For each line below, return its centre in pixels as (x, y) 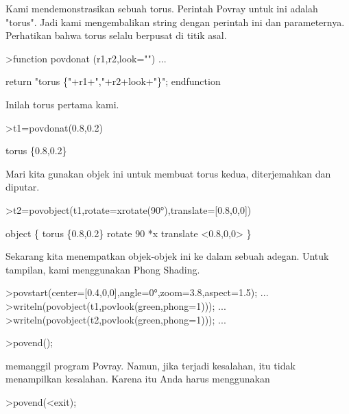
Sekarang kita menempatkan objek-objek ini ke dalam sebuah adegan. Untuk (167, 256)
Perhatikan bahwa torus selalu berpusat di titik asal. (116, 35)
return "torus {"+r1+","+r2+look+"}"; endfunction (113, 81)
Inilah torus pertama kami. (62, 104)
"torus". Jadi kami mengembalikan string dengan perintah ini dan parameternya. (175, 22)
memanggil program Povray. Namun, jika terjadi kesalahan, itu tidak (151, 365)
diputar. (23, 187)
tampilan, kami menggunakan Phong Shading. (103, 269)
